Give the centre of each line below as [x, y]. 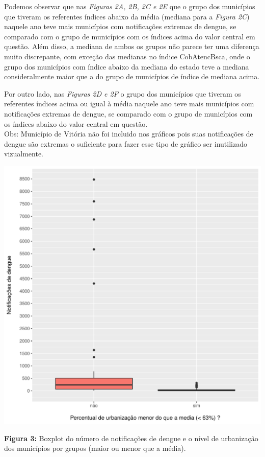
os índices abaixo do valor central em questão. [76, 123]
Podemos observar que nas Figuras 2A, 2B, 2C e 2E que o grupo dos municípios [130, 6]
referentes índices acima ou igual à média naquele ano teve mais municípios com [129, 104]
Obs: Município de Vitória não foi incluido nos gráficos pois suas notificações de [129, 134]
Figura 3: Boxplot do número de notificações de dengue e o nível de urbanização [131, 438]
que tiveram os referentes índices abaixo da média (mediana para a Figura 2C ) [127, 16]
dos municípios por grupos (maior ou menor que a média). [95, 448]
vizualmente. [24, 154]
